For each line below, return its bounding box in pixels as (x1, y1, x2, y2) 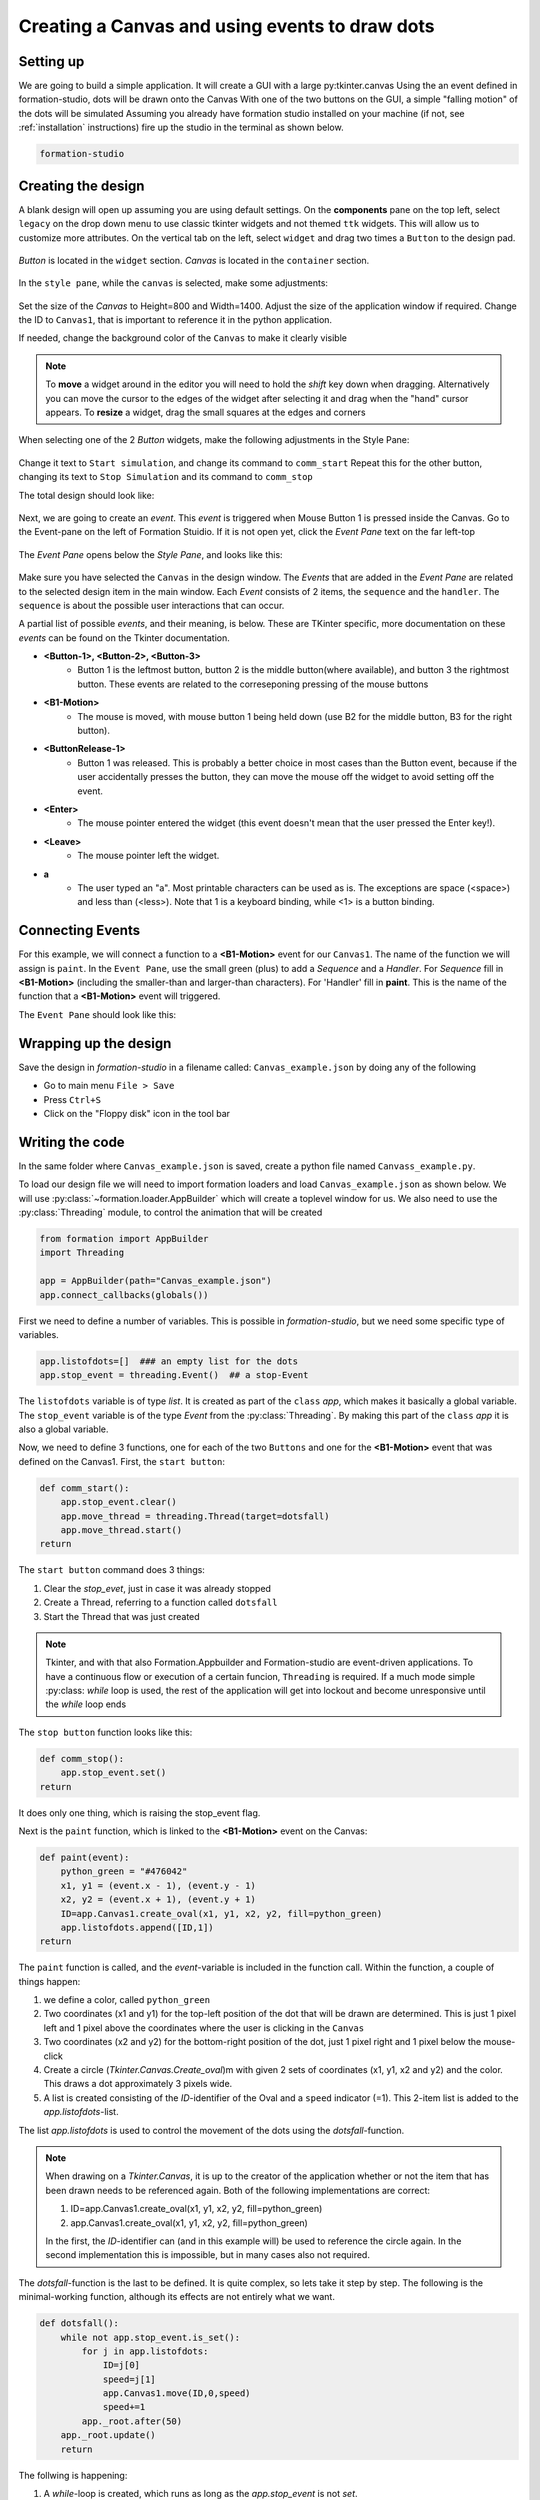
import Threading (39, 1247, 125, 1259)
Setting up (18, 53, 85, 70)
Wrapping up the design (18, 1035, 172, 1052)
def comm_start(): (39, 1482, 130, 1494)
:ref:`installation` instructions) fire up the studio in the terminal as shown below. (18, 121, 344, 134)
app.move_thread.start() (60, 1524, 183, 1535)
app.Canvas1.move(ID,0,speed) (102, 2388, 251, 2399)
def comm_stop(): (39, 1753, 125, 1764)
